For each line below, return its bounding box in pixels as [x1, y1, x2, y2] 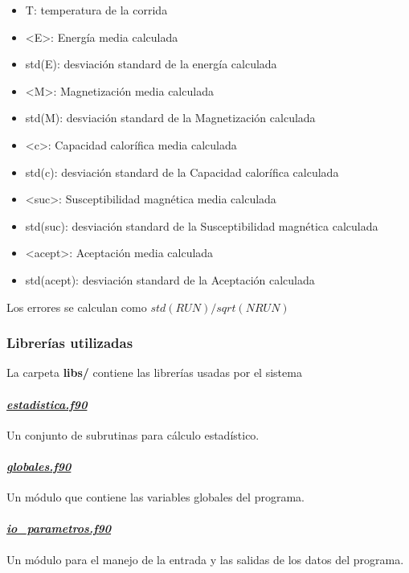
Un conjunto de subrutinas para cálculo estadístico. [6, 426, 260, 443]
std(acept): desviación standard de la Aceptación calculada [25, 271, 315, 288]
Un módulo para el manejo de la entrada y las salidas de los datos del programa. [6, 550, 404, 567]
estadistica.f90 [6, 395, 88, 412]
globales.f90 [6, 457, 72, 474]
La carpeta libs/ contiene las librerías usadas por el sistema [6, 364, 302, 381]
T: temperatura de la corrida [25, 2, 168, 18]
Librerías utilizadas [6, 333, 133, 353]
